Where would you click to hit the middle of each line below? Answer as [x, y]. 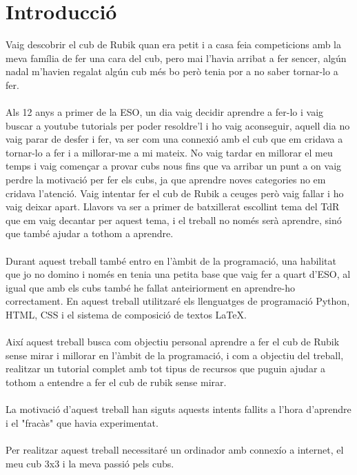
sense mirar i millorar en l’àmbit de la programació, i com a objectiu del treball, [175, 355]
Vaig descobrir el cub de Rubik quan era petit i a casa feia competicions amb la [174, 44]
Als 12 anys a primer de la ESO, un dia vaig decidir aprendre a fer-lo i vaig [165, 112]
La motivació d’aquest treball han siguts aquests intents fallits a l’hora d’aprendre [178, 409]
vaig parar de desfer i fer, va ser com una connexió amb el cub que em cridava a [174, 139]
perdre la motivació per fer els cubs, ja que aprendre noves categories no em [166, 180]
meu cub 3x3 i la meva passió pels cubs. [90, 463]
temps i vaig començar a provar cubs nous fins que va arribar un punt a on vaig [174, 166]
